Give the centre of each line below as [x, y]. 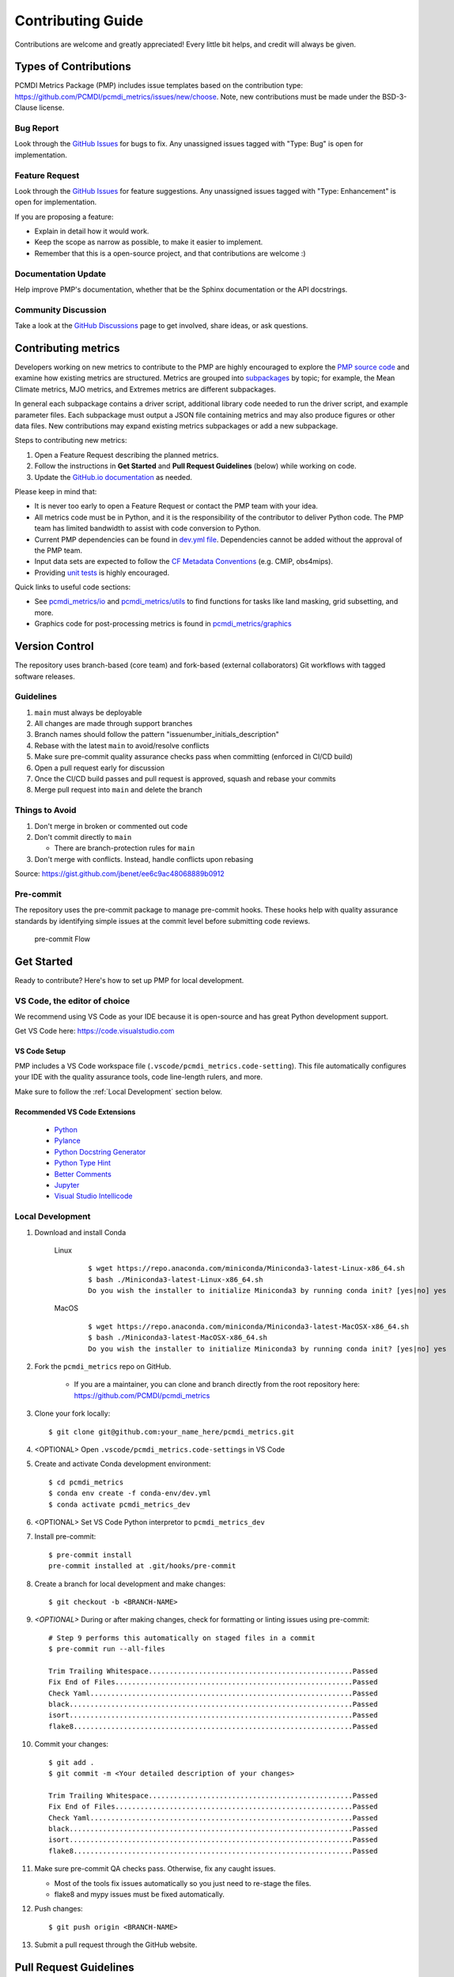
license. [52, 108]
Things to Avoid [45, 811]
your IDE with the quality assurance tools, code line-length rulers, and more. [139, 1077]
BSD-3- [395, 96]
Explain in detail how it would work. [92, 231]
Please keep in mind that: [56, 491]
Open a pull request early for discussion [100, 768]
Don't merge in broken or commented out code [111, 826]
